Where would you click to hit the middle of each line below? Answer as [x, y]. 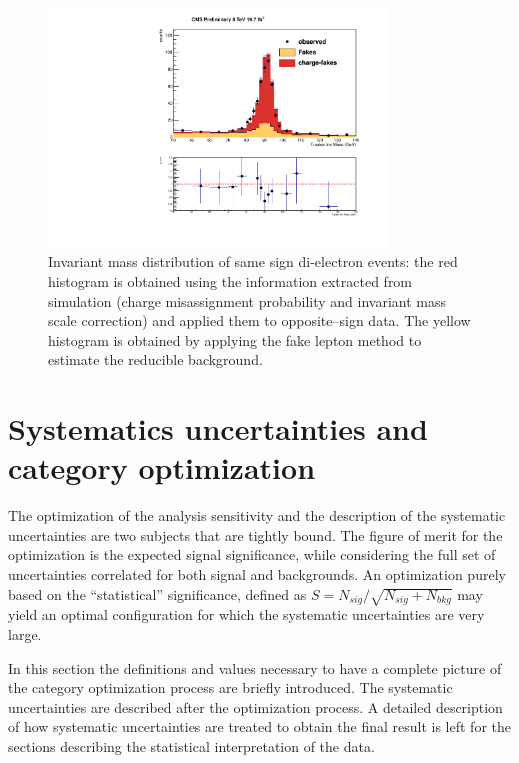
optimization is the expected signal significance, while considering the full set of [252, 554]
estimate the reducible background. [155, 359]
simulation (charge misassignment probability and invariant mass [247, 300]
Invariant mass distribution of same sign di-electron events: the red [253, 261]
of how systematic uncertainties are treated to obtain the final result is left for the [260, 726]
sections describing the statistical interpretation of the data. [191, 745]
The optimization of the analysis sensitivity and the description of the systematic [257, 515]
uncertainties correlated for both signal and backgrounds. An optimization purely [257, 573]
